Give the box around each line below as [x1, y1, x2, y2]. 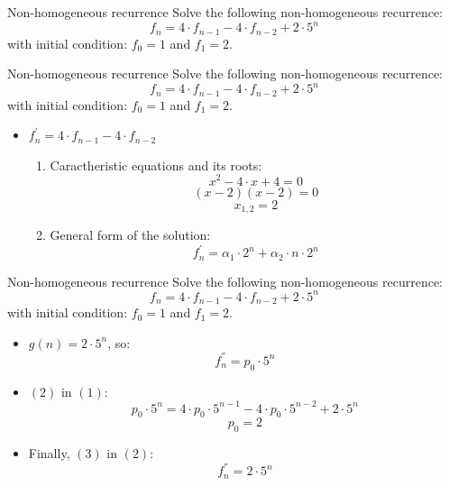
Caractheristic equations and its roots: [50, 155, 262, 174]
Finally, [28, 444, 70, 463]
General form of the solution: [50, 225, 211, 243]
